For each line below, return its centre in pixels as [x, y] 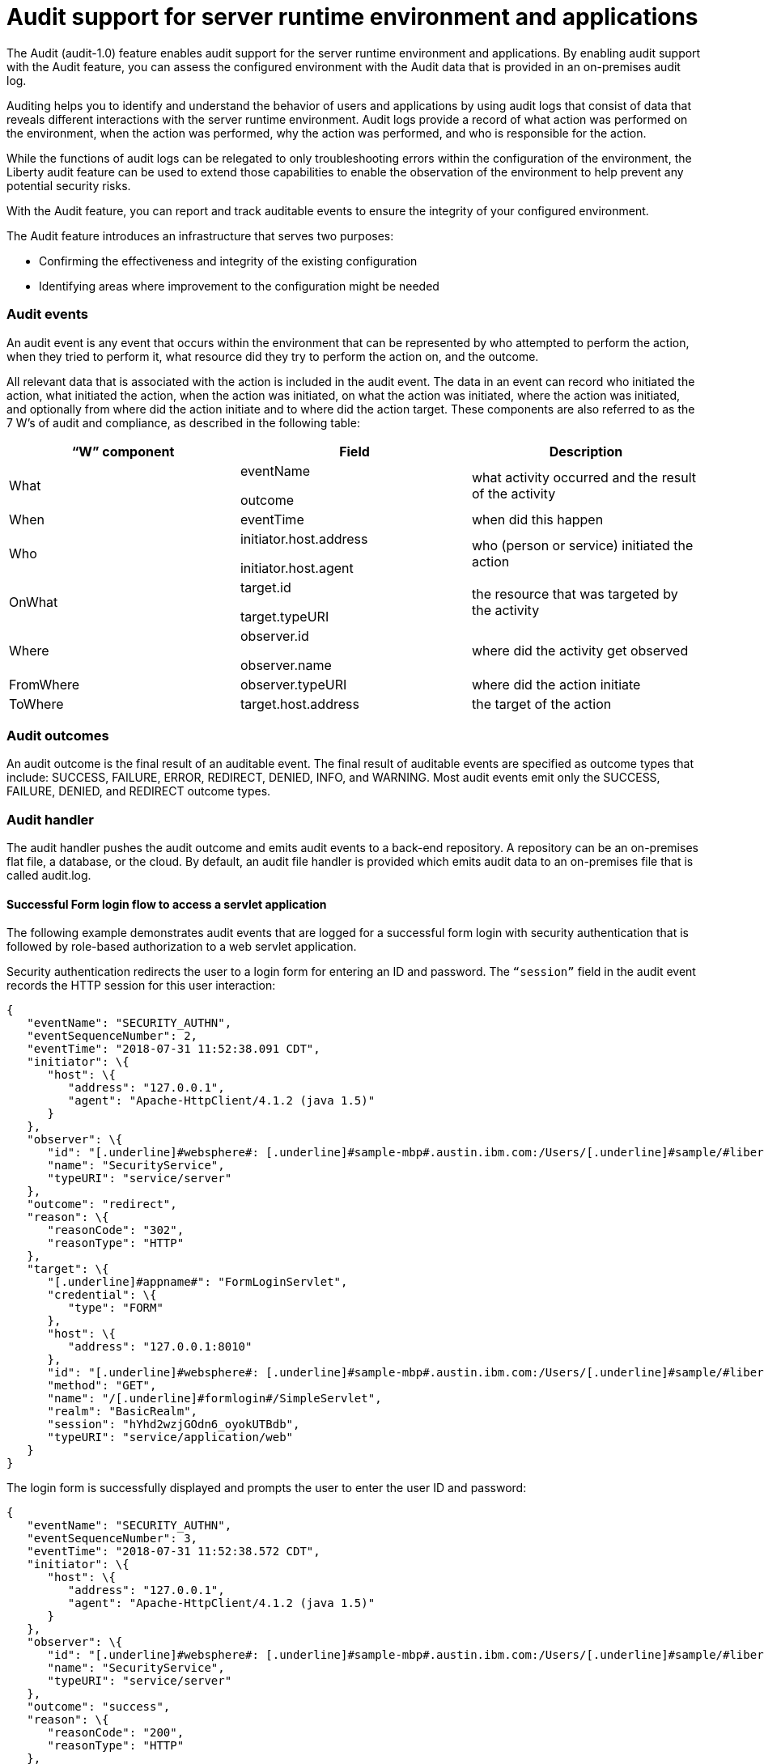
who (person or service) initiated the [582, 545]
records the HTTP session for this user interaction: [141, 986]
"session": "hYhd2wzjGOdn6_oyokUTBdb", [174, 1425]
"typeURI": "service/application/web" [170, 1437]
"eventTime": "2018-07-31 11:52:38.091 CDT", [174, 1049]
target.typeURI [284, 616]
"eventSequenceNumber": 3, [112, 1539]
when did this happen [537, 519]
